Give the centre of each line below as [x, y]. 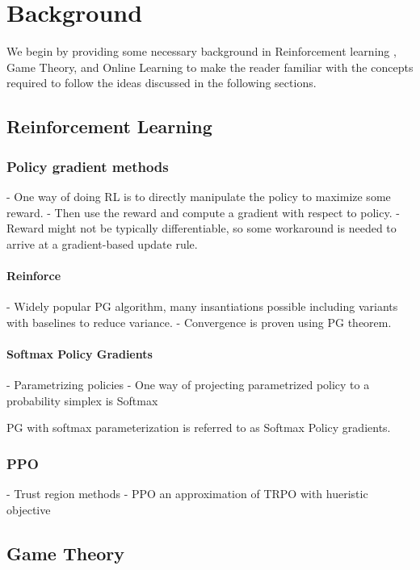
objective [29, 509]
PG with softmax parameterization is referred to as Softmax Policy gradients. [199, 427]
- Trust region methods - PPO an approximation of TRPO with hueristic [187, 494]
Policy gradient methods [88, 166]
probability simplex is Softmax [82, 400]
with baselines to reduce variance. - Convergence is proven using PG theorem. [199, 322]
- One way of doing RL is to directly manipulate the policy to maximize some [199, 196]
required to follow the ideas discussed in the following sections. [162, 83]
